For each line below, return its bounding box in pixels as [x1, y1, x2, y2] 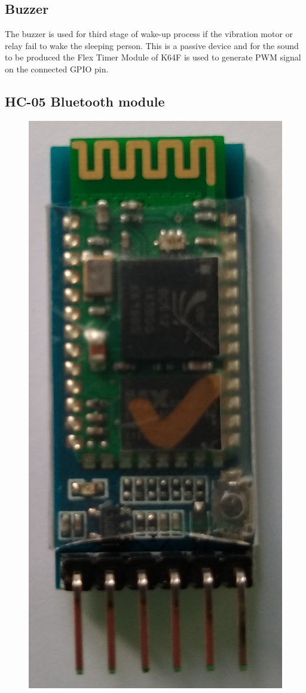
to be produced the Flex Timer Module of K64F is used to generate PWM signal [5, 51, 301, 63]
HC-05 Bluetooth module [5, 92, 165, 110]
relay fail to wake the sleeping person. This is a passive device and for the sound [5, 39, 299, 51]
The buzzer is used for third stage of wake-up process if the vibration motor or [5, 28, 293, 40]
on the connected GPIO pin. [5, 62, 109, 75]
